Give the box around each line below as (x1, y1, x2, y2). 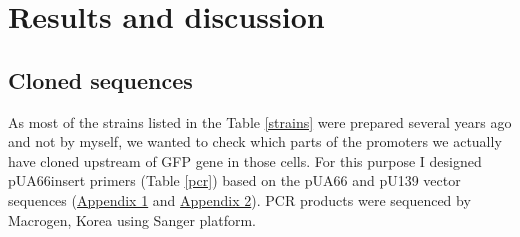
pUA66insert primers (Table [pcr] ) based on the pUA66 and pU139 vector (8, 170, 461, 191)
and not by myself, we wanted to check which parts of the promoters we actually (8, 131, 502, 152)
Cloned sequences (8, 64, 193, 95)
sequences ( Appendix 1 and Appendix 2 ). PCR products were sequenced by (8, 189, 471, 210)
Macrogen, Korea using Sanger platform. (8, 209, 256, 230)
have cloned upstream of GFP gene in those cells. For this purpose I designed (8, 150, 482, 171)
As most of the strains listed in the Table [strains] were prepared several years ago (8, 111, 512, 132)
